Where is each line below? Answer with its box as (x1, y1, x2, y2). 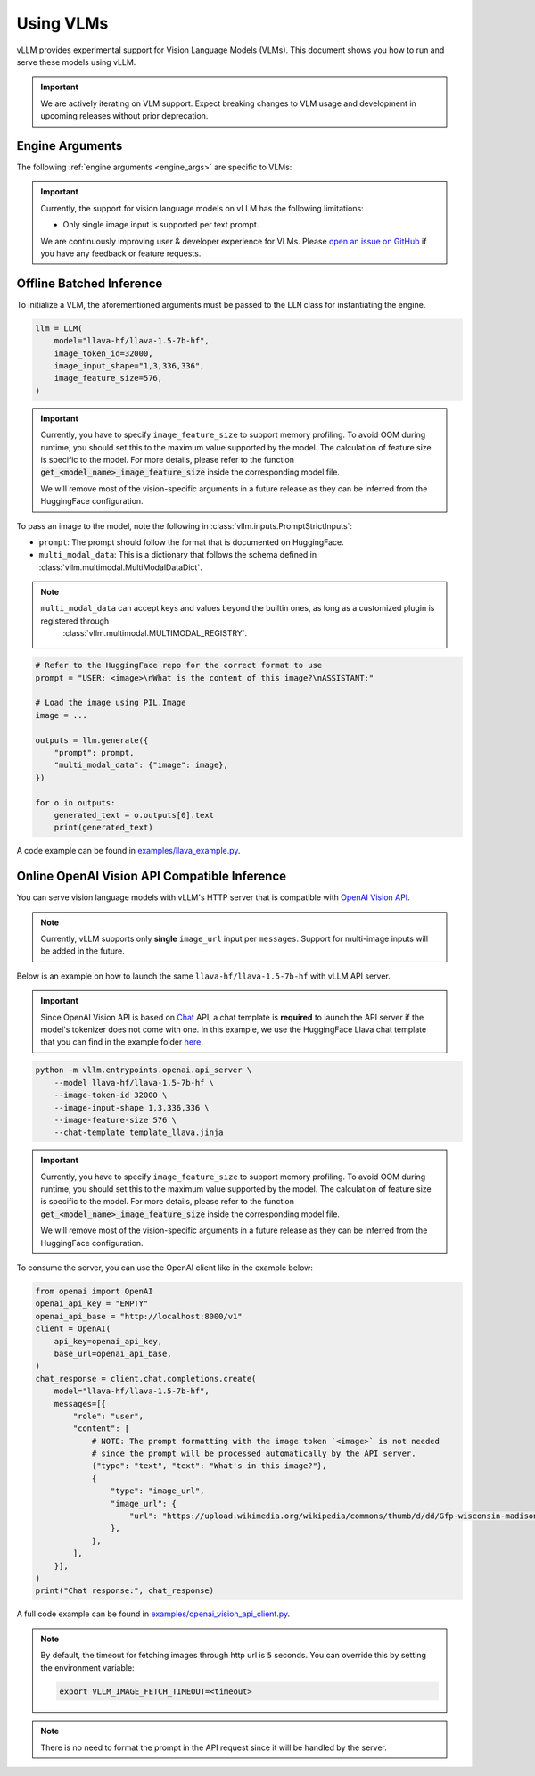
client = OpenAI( (35, 1324, 111, 1334)
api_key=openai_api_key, (53, 1336, 163, 1346)
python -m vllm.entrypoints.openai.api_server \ (35, 1065, 252, 1075)
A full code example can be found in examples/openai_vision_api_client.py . (16, 1608, 291, 1619)
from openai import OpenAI (35, 1285, 153, 1296)
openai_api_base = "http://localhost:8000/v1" (35, 1311, 243, 1321)
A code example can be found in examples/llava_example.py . (16, 846, 241, 856)
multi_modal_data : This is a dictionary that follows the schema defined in (38, 549, 317, 560)
